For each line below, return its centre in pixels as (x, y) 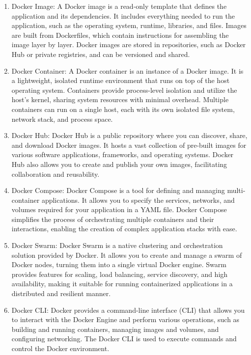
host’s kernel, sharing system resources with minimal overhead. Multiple (120, 99)
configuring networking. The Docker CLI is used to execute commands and (124, 339)
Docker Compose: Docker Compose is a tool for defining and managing (118, 190)
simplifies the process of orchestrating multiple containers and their (113, 219)
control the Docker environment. (60, 348)
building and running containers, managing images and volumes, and (115, 329)
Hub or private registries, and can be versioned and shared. (101, 54)
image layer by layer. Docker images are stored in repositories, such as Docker (129, 44)
